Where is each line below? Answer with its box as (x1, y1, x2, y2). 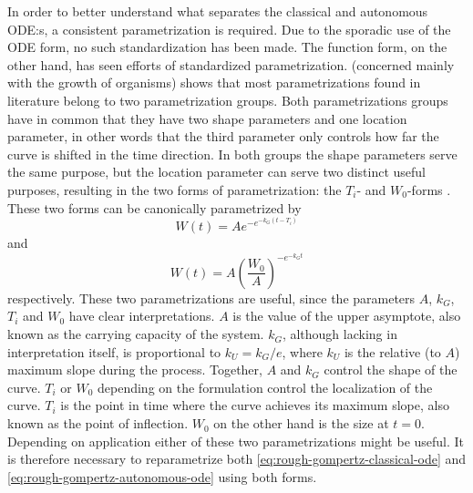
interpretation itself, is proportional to (7, 342, 221, 361)
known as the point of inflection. (7, 414, 189, 433)
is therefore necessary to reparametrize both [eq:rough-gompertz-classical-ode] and (7, 449, 467, 468)
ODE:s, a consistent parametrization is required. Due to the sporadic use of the (7, 19, 451, 38)
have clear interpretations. (68, 306, 215, 325)
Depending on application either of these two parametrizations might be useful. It (7, 431, 465, 450)
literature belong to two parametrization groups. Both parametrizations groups (7, 90, 448, 109)
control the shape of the (324, 360, 458, 379)
